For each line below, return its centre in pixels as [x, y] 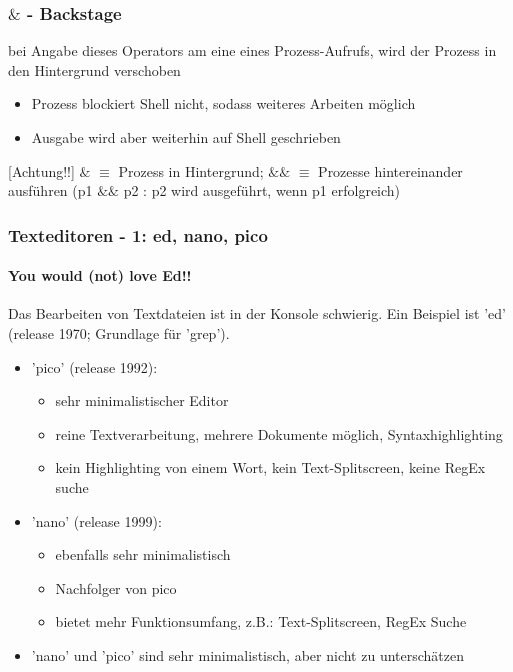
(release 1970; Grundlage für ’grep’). [119, 333]
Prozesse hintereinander [390, 170]
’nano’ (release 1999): [96, 520]
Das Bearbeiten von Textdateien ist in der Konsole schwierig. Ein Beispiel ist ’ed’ [257, 313]
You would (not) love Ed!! [100, 275]
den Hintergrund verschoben [94, 69]
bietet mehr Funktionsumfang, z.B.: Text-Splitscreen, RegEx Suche [261, 621]
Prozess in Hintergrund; [191, 170]
